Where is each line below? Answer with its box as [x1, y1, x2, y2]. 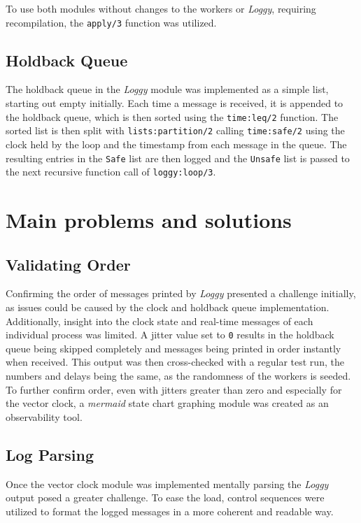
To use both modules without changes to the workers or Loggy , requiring [6, 1, 316, 15]
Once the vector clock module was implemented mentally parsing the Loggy [6, 476, 329, 491]
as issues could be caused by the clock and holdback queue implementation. [6, 300, 330, 315]
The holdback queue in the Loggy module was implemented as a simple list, [6, 82, 329, 96]
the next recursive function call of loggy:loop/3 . [6, 164, 216, 179]
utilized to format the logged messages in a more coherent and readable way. [6, 503, 334, 518]
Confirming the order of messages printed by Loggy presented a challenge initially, [6, 286, 356, 301]
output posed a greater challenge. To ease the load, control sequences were [6, 490, 325, 505]
